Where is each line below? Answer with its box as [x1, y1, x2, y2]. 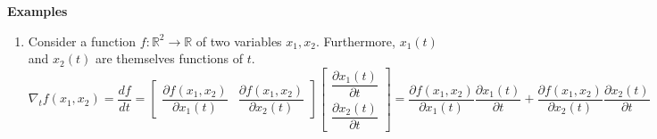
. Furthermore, [315, 31, 395, 50]
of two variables [195, 31, 282, 50]
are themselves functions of [95, 49, 244, 68]
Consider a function [28, 31, 137, 50]
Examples [7, 2, 68, 20]
